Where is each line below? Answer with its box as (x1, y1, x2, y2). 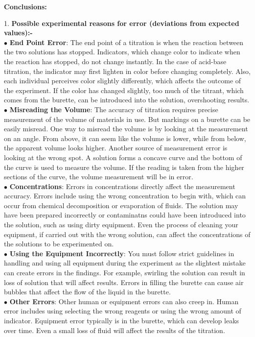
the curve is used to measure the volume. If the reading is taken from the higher (4, 162, 244, 172)
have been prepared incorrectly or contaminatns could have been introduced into (4, 210, 246, 220)
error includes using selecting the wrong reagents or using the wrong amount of (4, 306, 241, 316)
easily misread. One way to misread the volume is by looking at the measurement (4, 123, 248, 134)
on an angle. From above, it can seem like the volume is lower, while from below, (4, 133, 246, 143)
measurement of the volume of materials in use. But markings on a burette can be (4, 114, 251, 124)
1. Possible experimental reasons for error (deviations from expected (4, 18, 239, 28)
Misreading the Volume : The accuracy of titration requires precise (9, 104, 218, 114)
